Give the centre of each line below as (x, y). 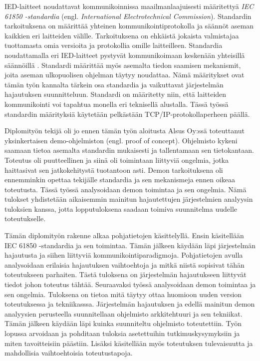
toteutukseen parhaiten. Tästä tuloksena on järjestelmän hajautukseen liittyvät (126, 274)
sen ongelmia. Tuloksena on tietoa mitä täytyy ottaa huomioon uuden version (123, 294)
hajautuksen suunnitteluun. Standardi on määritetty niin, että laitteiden (116, 94)
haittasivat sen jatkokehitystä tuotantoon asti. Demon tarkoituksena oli (114, 170)
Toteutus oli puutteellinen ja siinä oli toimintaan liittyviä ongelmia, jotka (117, 160)
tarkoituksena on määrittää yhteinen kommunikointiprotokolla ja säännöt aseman (129, 26)
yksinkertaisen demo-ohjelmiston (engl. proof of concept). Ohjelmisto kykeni (121, 140)
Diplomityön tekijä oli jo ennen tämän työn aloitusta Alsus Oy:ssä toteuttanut (125, 131)
